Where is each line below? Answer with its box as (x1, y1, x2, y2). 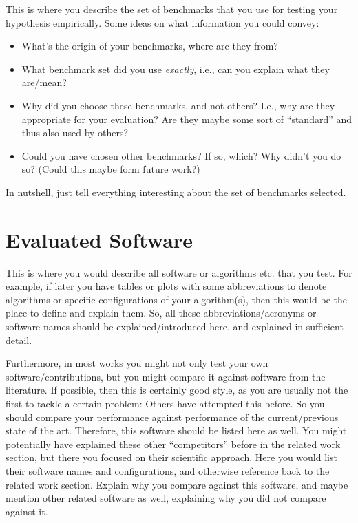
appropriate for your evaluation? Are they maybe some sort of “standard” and (21, 111, 352, 126)
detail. (6, 332, 32, 347)
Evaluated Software (6, 225, 193, 253)
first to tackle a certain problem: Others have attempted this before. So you (6, 396, 325, 410)
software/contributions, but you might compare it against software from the (6, 369, 326, 383)
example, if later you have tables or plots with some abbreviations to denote (6, 279, 327, 293)
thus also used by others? (21, 125, 129, 140)
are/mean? (21, 75, 67, 89)
